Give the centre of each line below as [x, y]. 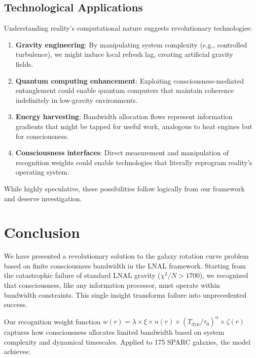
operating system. [42, 172]
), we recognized [224, 275]
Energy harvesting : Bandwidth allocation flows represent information [124, 116]
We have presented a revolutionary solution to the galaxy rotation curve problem [127, 256]
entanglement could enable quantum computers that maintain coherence [125, 90]
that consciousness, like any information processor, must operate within [112, 285]
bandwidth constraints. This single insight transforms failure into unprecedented [125, 294]
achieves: [17, 351]
